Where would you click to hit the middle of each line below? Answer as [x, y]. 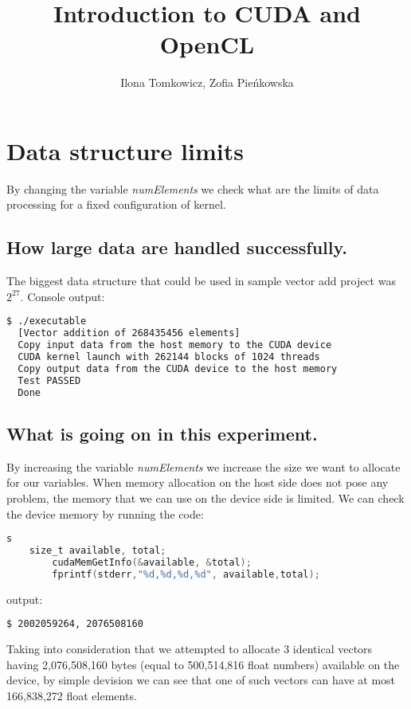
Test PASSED [49, 380]
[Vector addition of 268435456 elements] [129, 333]
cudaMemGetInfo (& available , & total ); [152, 562]
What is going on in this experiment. [162, 433]
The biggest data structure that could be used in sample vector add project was [201, 281]
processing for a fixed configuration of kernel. [116, 204]
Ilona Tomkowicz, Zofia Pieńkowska [207, 82]
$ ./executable [47, 321]
